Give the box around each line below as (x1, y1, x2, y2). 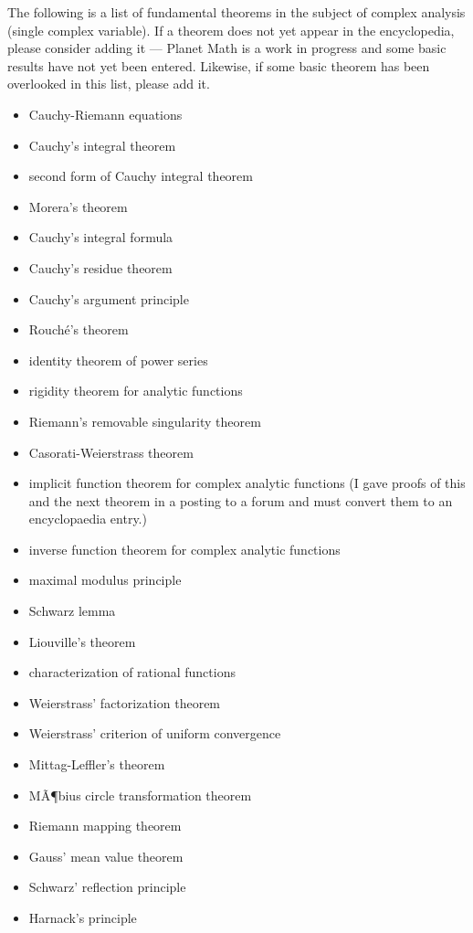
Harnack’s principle (28, 908, 137, 927)
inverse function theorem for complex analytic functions (28, 539, 341, 558)
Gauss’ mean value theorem (28, 846, 184, 865)
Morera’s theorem (28, 196, 128, 216)
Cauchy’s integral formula (28, 228, 173, 247)
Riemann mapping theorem (28, 816, 182, 835)
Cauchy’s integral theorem (28, 135, 176, 154)
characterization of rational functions (28, 663, 236, 682)
